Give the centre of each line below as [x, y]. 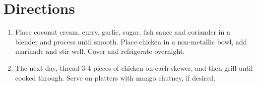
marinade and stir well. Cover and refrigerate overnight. [100, 51]
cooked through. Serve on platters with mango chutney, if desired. [115, 77]
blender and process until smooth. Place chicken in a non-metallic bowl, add [131, 41]
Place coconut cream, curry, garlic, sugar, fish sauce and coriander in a [123, 32]
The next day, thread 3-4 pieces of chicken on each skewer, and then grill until [134, 67]
